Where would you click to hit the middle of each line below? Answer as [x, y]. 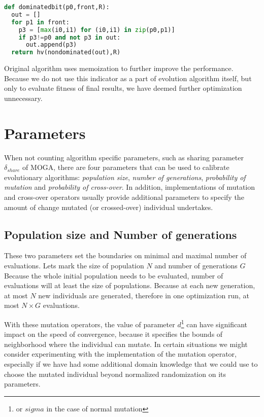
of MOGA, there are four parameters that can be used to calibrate [126, 167]
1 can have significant [214, 323]
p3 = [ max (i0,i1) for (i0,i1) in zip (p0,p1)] [97, 30]
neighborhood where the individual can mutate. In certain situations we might [126, 344]
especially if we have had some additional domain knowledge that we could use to [131, 363]
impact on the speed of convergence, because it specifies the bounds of [113, 334]
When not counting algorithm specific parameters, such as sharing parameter [124, 157]
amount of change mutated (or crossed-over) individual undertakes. [109, 207]
